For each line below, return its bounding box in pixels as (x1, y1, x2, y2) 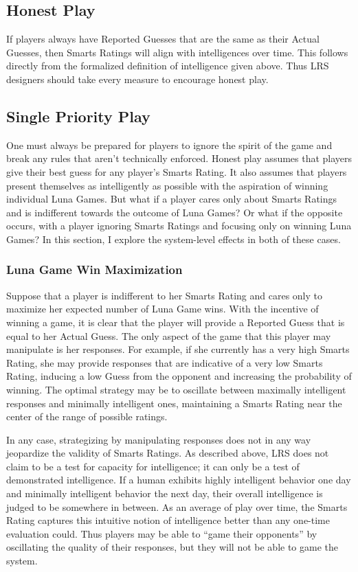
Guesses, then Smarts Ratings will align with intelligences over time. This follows (6, 45, 348, 59)
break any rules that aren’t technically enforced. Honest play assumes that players (6, 151, 353, 165)
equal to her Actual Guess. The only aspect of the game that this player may (6, 328, 331, 343)
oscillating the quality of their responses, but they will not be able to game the (6, 540, 338, 554)
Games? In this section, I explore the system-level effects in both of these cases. (6, 231, 341, 246)
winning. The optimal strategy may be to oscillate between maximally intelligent (6, 382, 346, 396)
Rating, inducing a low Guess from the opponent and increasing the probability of (6, 369, 352, 383)
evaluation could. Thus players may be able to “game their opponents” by (6, 526, 317, 540)
